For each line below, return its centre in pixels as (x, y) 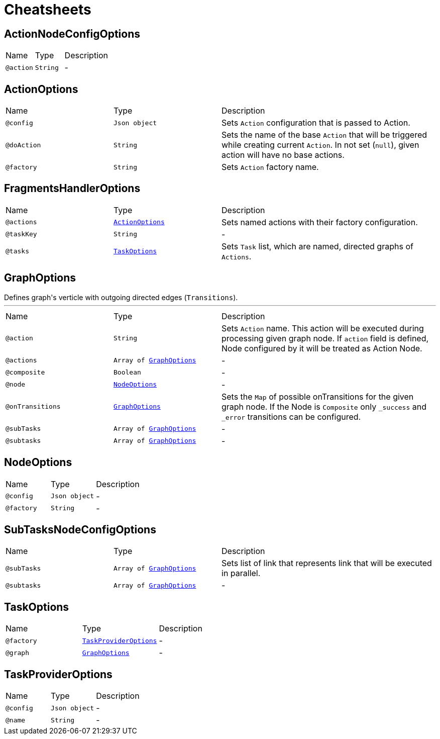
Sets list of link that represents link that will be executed (327, 563)
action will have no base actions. (283, 155)
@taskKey (21, 234)
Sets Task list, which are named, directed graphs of (317, 246)
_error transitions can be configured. (291, 417)
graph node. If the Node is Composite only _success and (324, 406)
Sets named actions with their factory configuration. (320, 222)
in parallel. (241, 573)
